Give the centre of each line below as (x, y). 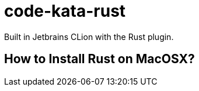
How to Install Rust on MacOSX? (99, 59)
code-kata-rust (65, 11)
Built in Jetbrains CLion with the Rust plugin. (89, 37)
